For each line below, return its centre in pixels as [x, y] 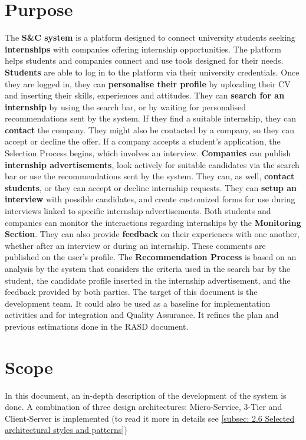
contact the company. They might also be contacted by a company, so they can [150, 129]
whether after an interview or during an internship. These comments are [135, 245]
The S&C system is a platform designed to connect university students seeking [150, 37]
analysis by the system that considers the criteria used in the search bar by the [148, 268]
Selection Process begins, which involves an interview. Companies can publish [148, 153]
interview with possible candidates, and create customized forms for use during [150, 199]
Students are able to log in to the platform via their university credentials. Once [152, 72]
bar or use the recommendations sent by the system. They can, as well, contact [150, 176]
